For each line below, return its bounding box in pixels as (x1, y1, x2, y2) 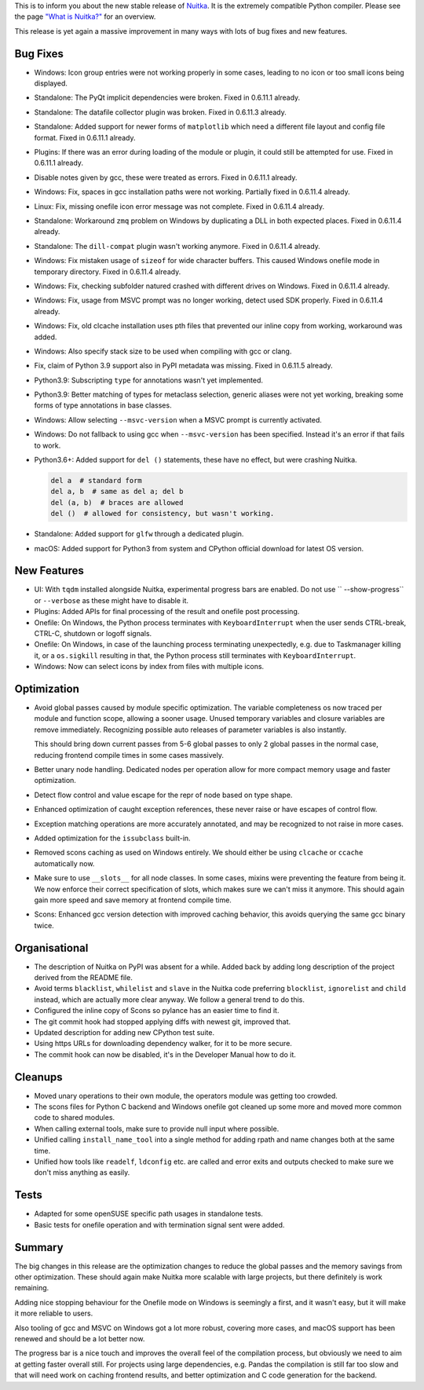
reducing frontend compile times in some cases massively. (34, 750, 224, 759)
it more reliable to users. (14, 1308, 93, 1319)
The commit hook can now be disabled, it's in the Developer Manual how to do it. (34, 1049, 296, 1059)
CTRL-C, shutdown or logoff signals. (34, 629, 152, 638)
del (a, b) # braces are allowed (50, 498, 184, 507)
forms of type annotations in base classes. (34, 401, 172, 410)
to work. (34, 441, 61, 450)
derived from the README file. (34, 973, 133, 982)
